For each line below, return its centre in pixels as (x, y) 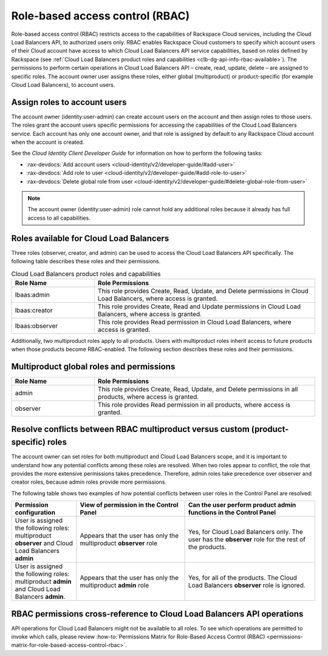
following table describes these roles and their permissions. (86, 261)
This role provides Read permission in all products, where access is (194, 405)
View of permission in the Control (129, 505)
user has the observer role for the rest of (247, 539)
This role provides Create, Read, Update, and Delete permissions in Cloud (203, 291)
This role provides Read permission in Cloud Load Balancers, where (194, 322)
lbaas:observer (36, 326)
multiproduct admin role (114, 586)
